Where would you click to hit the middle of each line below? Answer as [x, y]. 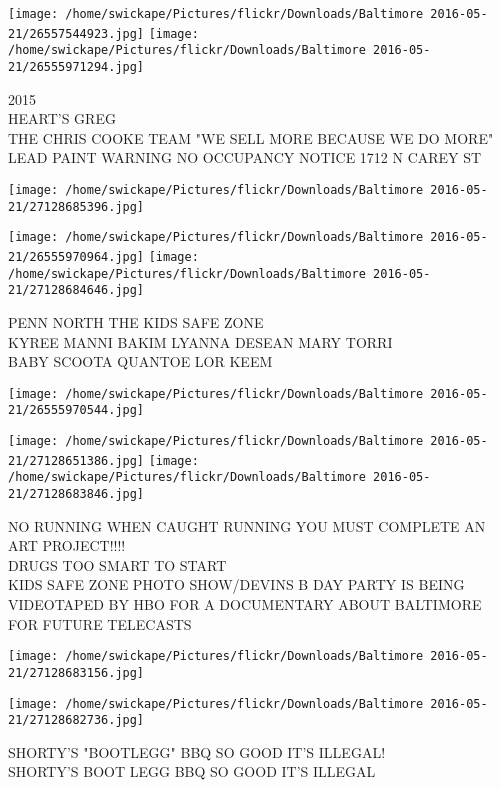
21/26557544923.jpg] [76, 33]
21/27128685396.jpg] [76, 206]
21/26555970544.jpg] [76, 410]
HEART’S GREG [62, 118]
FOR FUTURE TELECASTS [100, 623]
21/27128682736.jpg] [76, 720]
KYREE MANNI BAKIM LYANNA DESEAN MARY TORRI [200, 341]
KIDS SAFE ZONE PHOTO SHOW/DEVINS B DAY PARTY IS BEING [236, 584]
